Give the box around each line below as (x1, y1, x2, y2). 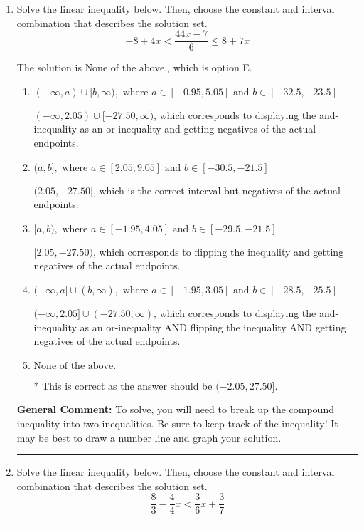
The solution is (16, 60, 82, 75)
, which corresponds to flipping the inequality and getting (92, 244, 344, 259)
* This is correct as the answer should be (33, 378, 213, 393)
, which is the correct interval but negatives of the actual (92, 182, 341, 197)
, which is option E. (167, 60, 252, 75)
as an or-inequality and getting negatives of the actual (80, 121, 316, 136)
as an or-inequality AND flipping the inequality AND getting (80, 319, 346, 334)
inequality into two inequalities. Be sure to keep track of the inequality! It (16, 415, 338, 430)
